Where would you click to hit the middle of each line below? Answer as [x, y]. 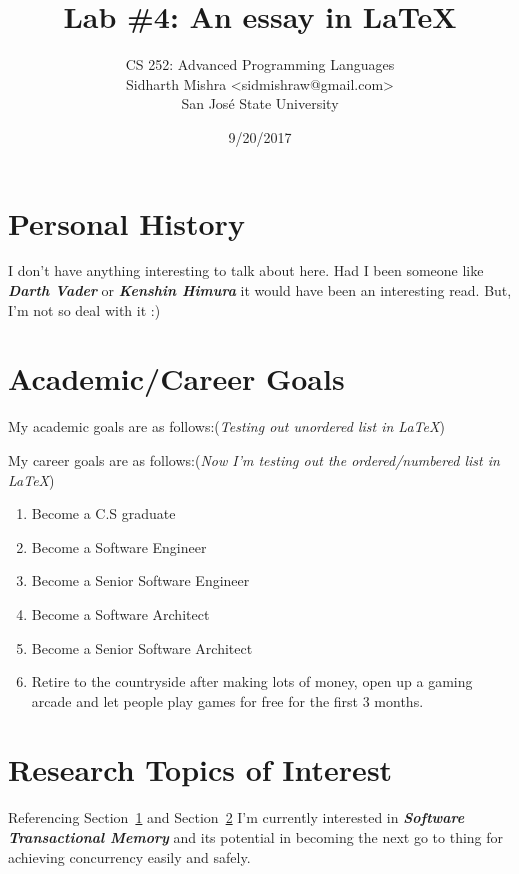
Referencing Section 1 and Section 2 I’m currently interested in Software [236, 817]
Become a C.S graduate [103, 513]
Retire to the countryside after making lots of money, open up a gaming [252, 681]
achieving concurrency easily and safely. [129, 856]
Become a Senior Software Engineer [140, 580]
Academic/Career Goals [176, 378]
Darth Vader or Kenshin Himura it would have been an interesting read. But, [260, 290]
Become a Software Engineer [119, 546]
